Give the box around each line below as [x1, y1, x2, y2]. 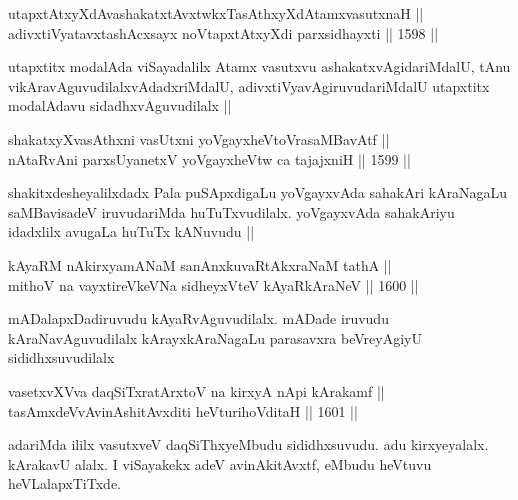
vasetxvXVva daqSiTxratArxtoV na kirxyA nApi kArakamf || [8, 380, 385, 401]
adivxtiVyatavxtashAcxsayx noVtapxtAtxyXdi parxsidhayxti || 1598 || [8, 22, 439, 43]
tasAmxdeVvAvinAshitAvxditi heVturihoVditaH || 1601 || [8, 400, 358, 421]
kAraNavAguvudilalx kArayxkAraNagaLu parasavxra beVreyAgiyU [8, 327, 422, 348]
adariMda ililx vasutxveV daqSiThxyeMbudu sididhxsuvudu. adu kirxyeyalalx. [8, 434, 489, 455]
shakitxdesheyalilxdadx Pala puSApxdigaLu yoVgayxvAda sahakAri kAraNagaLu [8, 182, 508, 203]
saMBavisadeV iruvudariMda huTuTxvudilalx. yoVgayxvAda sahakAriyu [8, 201, 455, 222]
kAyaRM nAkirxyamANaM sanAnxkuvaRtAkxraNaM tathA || [8, 254, 392, 275]
